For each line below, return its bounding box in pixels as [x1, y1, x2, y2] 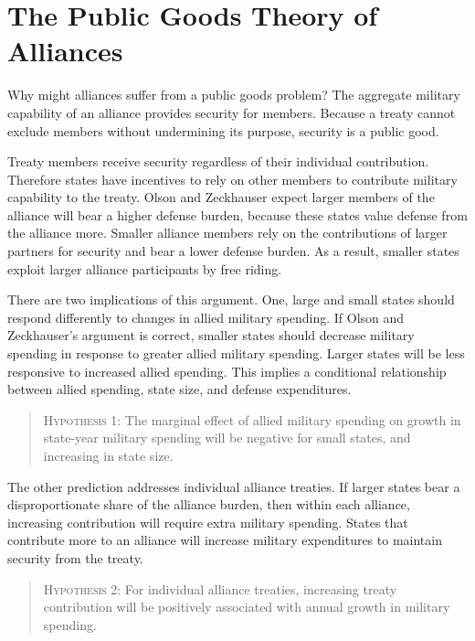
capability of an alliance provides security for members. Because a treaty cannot [7, 102, 456, 122]
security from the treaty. [7, 548, 143, 567]
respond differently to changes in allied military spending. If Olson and [7, 307, 405, 326]
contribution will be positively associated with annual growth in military [43, 597, 450, 616]
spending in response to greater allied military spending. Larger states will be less [7, 344, 465, 363]
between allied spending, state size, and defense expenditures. [7, 379, 352, 399]
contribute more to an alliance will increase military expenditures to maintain [7, 530, 442, 550]
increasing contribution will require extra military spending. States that [7, 512, 408, 531]
